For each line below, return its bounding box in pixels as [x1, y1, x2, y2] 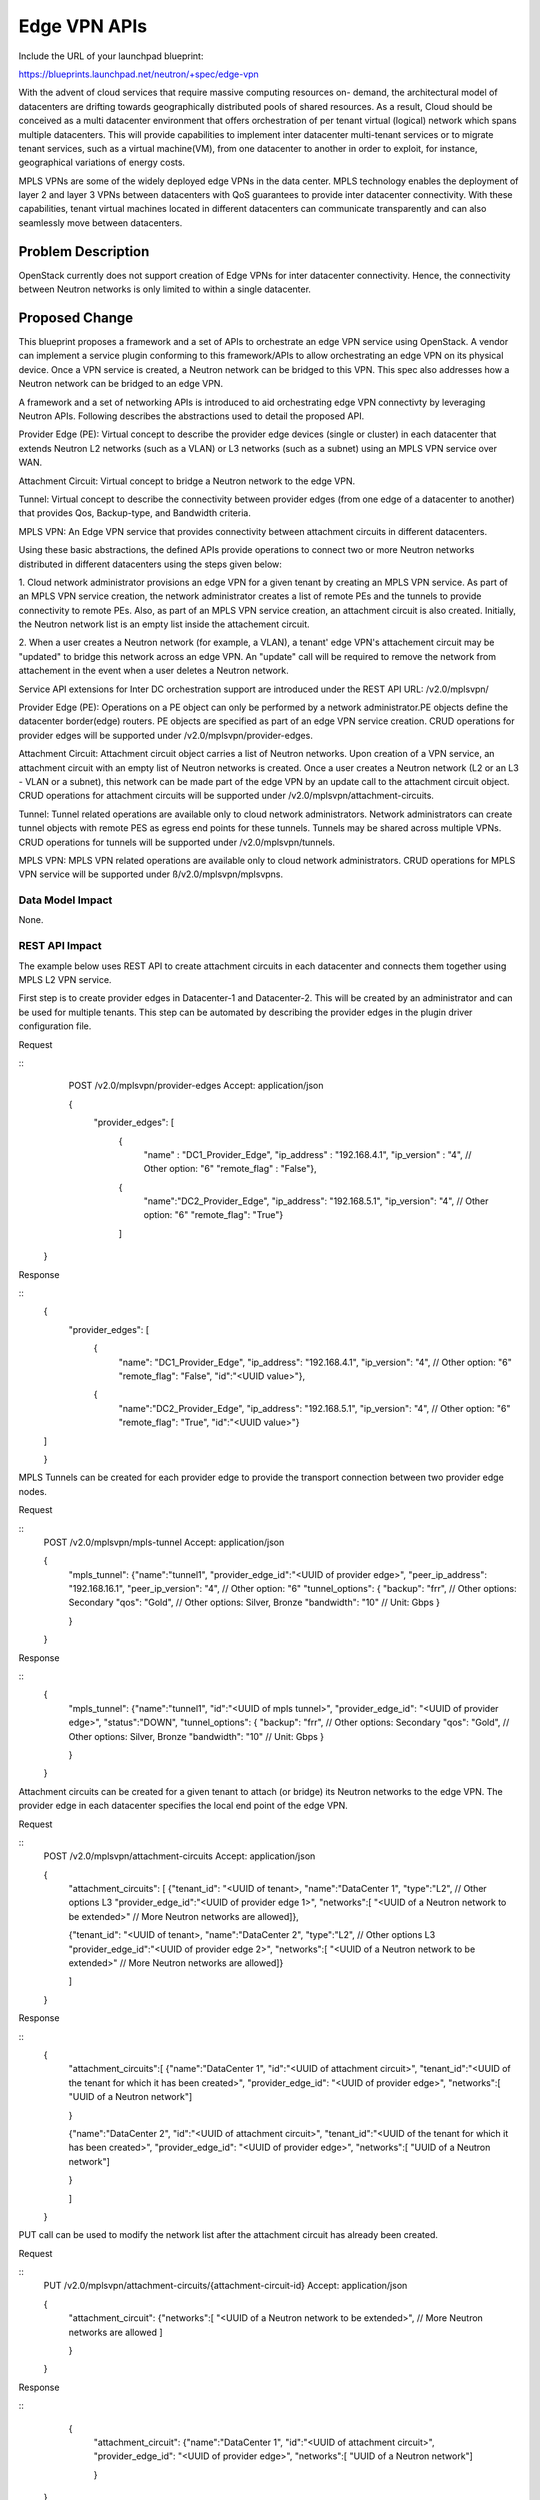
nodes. [18, 1485, 47, 1497]
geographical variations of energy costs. [18, 156, 185, 169]
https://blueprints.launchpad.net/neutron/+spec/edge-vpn [18, 68, 259, 80]
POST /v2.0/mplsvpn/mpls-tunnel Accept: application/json [43, 1536, 285, 1548]
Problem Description [18, 243, 150, 260]
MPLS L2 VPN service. [18, 974, 112, 985]
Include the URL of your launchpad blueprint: [18, 50, 204, 62]
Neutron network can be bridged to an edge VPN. [18, 378, 224, 390]
